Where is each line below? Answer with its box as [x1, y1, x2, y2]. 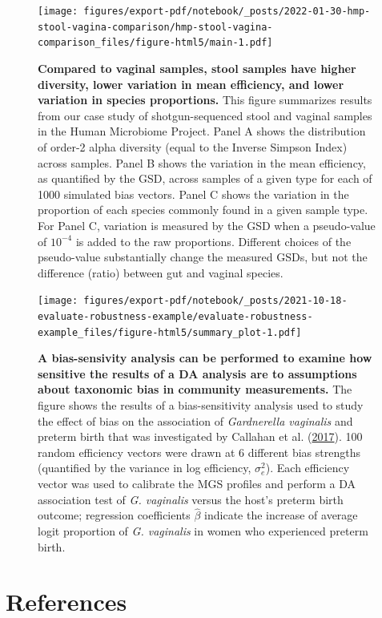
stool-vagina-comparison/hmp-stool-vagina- [38, 21, 273, 33]
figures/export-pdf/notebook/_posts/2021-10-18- [83, 295, 348, 307]
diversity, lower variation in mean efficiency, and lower [38, 75, 344, 92]
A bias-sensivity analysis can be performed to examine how [38, 349, 372, 366]
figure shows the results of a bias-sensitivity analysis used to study [38, 397, 364, 414]
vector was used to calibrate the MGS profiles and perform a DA [38, 475, 356, 491]
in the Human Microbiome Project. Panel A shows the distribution [38, 123, 366, 139]
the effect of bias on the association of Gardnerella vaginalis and [38, 412, 353, 429]
